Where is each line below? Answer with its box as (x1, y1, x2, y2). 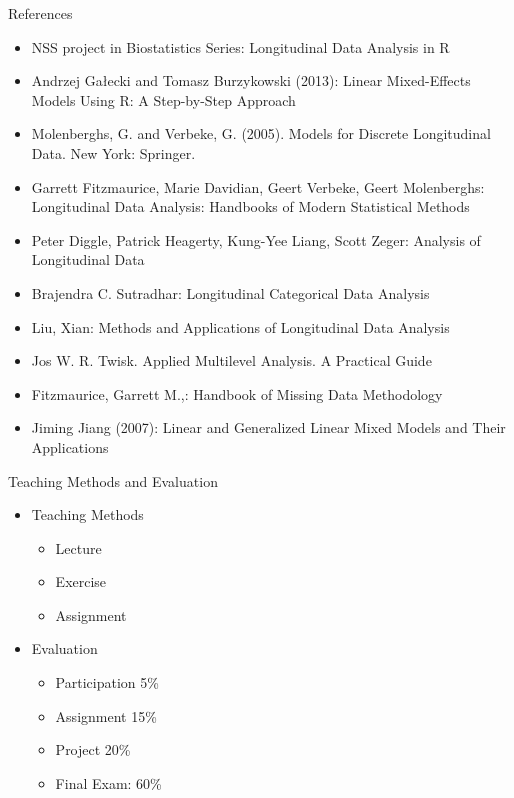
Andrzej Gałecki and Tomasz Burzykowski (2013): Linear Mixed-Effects (31, 70, 471, 91)
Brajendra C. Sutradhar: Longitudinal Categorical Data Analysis (31, 282, 430, 303)
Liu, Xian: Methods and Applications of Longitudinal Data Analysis (31, 316, 450, 337)
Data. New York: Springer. (31, 142, 196, 163)
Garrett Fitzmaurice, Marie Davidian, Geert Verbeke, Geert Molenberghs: (31, 176, 485, 197)
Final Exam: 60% (55, 772, 162, 793)
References (8, 3, 73, 23)
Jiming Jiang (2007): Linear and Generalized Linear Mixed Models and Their (31, 417, 506, 438)
